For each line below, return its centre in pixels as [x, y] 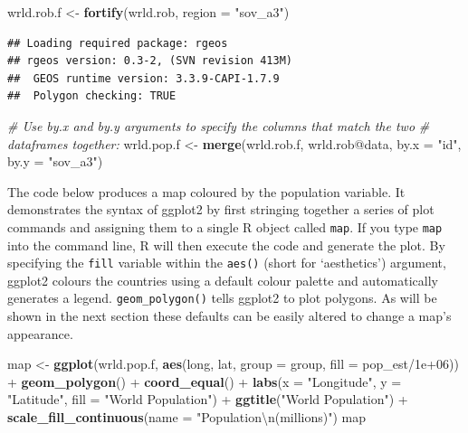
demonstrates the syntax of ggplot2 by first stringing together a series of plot [221, 209]
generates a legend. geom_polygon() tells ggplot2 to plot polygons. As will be [222, 298]
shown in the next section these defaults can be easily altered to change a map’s [229, 316]
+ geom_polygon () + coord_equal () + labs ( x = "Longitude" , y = [205, 381]
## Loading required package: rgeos [118, 43]
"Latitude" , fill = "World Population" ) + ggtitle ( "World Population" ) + [208, 399]
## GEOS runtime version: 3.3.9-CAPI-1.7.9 [143, 78]
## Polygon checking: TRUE [92, 96]
